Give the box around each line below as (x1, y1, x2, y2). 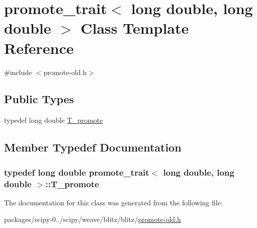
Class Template (80, 18, 189, 38)
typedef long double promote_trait (4, 166, 149, 178)
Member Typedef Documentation (4, 139, 182, 155)
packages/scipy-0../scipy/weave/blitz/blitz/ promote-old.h (4, 214, 181, 224)
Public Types (4, 91, 74, 107)
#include (4, 66, 32, 77)
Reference (4, 37, 74, 58)
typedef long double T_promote (4, 115, 103, 125)
